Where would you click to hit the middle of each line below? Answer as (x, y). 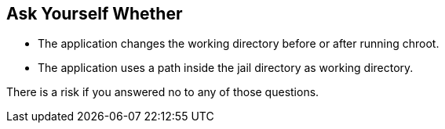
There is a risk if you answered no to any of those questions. (163, 92)
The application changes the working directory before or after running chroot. (239, 44)
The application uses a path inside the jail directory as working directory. (226, 68)
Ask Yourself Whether (95, 14)
